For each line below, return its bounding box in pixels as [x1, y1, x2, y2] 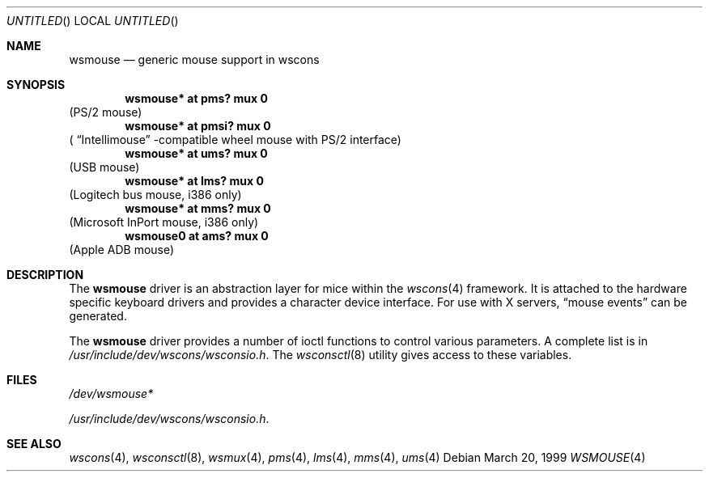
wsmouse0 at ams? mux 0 [125, 229, 269, 243]
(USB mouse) [69, 160, 140, 174]
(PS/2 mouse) [69, 105, 142, 119]
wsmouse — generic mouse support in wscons [69, 53, 320, 66]
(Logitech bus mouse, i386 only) [69, 188, 242, 201]
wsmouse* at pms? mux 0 [125, 91, 268, 105]
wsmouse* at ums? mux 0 [125, 146, 268, 160]
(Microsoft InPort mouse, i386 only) [69, 215, 259, 229]
